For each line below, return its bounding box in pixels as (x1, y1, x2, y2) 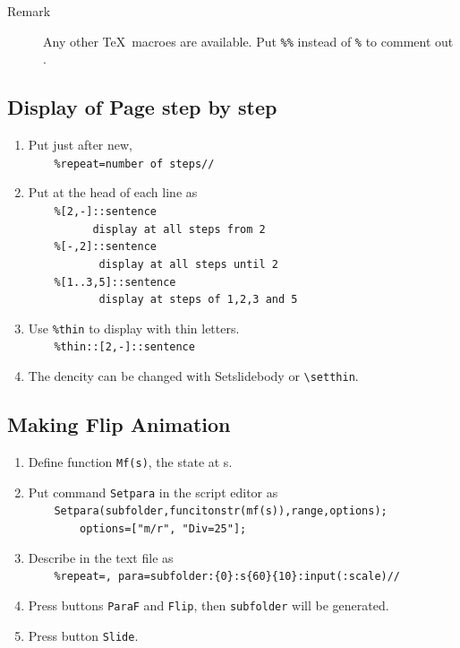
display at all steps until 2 (98, 257, 278, 271)
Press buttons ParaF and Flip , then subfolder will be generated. (28, 595, 389, 614)
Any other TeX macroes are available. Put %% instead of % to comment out (43, 31, 454, 50)
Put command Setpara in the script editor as (28, 482, 278, 501)
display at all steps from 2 (92, 222, 266, 236)
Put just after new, (28, 135, 133, 154)
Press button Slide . (28, 626, 139, 644)
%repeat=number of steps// (54, 157, 215, 170)
